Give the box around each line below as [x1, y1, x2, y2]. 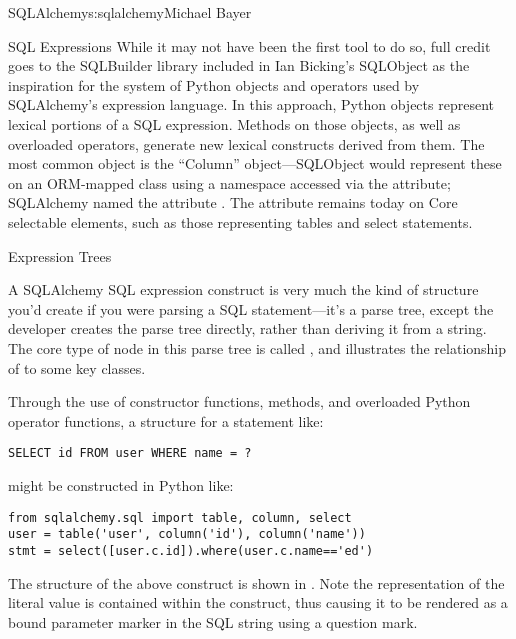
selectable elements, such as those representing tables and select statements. [8, 211, 473, 232]
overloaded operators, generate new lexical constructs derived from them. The [8, 133, 485, 154]
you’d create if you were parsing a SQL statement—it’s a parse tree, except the [8, 298, 494, 319]
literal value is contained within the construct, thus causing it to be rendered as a [8, 592, 508, 613]
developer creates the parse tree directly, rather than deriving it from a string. [8, 318, 487, 339]
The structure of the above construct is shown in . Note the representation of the [8, 572, 505, 593]
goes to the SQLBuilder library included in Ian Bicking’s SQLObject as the [8, 55, 470, 76]
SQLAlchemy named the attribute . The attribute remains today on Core [8, 192, 458, 213]
